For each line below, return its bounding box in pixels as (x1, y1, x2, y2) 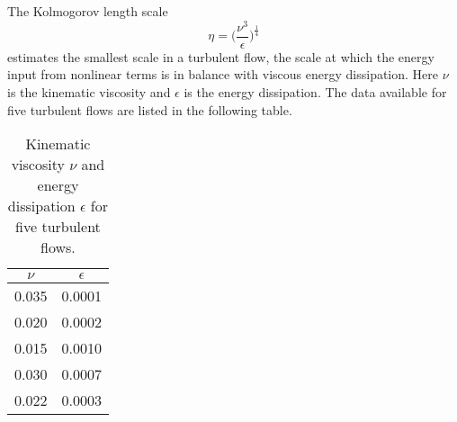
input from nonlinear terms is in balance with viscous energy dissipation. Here (7, 65, 439, 84)
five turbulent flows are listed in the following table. (7, 100, 292, 119)
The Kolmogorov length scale (7, 2, 168, 20)
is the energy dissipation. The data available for (184, 82, 447, 101)
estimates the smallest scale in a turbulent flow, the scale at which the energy (7, 47, 435, 66)
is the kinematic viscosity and (7, 82, 171, 101)
